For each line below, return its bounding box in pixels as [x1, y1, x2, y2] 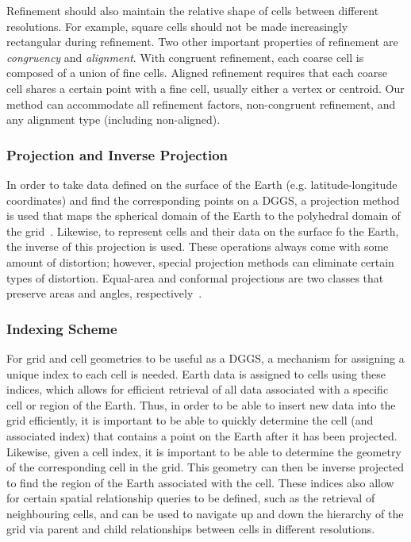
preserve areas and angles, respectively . [6, 285, 202, 302]
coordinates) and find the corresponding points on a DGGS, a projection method [6, 191, 400, 208]
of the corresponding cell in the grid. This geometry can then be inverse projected [6, 459, 404, 475]
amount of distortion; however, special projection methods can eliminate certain [6, 253, 394, 270]
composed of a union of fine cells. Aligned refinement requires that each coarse [6, 64, 387, 81]
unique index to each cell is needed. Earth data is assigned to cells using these [6, 365, 386, 382]
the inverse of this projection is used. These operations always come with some [6, 238, 389, 255]
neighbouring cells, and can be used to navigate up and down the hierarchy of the [6, 505, 404, 521]
